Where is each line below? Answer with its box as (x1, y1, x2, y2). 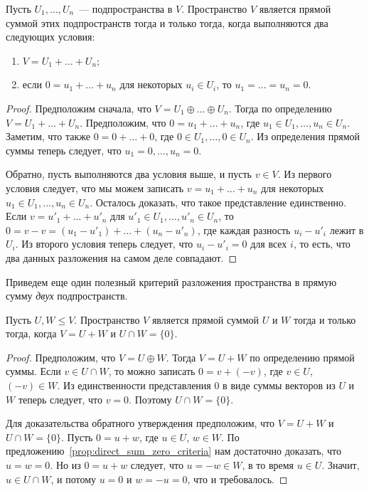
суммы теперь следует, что (6, 142, 122, 157)
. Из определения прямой (250, 129, 360, 144)
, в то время (242, 458, 294, 472)
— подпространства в (79, 1, 173, 16)
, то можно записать (108, 364, 196, 379)
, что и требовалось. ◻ (187, 471, 288, 486)
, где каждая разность (197, 222, 291, 237)
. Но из (50, 458, 81, 472)
